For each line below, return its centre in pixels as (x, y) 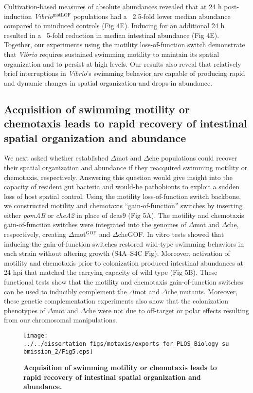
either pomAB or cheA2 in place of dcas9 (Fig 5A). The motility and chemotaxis (124, 215)
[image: (36, 336)
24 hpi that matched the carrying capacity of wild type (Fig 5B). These (111, 272)
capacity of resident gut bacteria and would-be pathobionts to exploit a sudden (122, 187)
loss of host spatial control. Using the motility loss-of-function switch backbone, (123, 196)
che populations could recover (193, 158)
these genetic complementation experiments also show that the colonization (116, 301)
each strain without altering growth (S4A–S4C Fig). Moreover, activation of (117, 253)
